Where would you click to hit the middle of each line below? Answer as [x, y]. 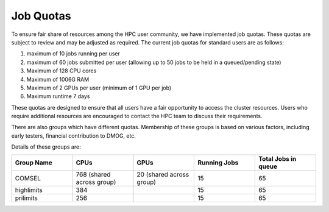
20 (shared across [163, 174]
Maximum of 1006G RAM [58, 79]
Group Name [34, 163]
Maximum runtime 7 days [58, 96]
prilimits [26, 198]
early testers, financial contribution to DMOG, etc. [74, 136]
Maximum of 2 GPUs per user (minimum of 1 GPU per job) [99, 88]
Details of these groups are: [46, 147]
